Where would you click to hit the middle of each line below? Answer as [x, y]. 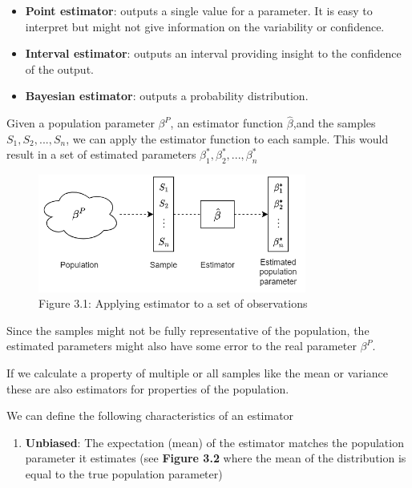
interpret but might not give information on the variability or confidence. [205, 26]
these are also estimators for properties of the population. [148, 388]
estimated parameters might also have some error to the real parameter [182, 346]
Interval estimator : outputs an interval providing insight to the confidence [213, 53]
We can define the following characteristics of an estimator [150, 415]
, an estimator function [227, 123]
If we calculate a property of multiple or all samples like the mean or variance [197, 373]
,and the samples [334, 123]
